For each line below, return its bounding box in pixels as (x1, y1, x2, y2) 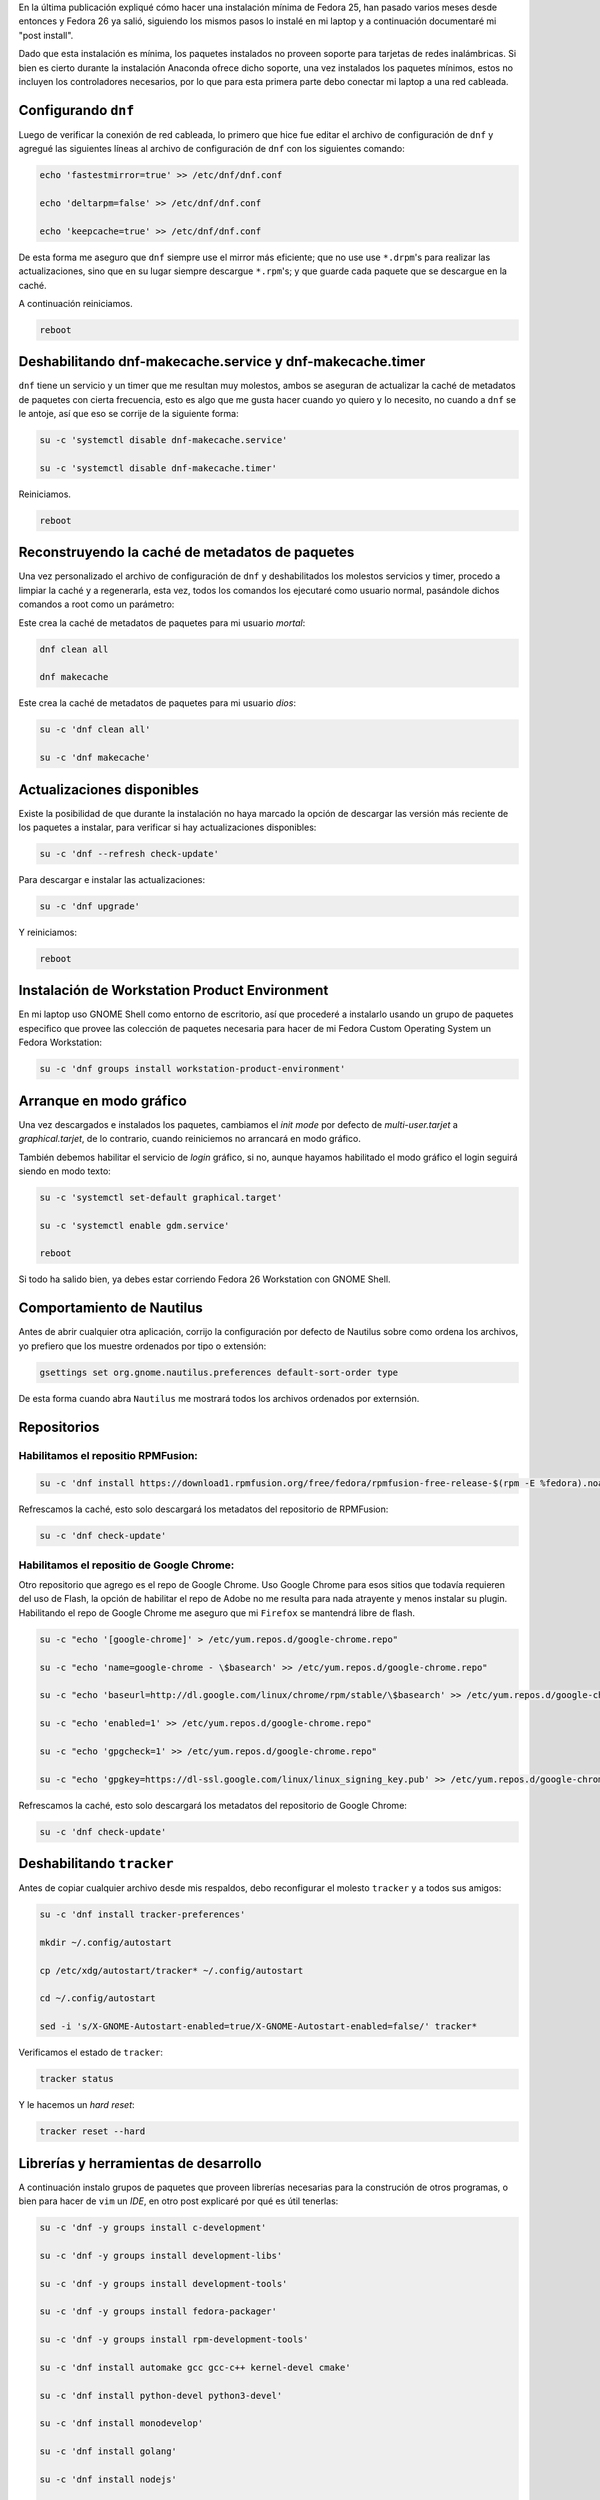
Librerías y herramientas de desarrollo (18, 2155, 262, 2172)
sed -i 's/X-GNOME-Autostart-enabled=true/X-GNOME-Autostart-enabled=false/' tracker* (39, 2021, 478, 2032)
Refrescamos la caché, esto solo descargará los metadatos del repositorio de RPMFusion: (18, 1503, 389, 1515)
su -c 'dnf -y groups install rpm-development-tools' (39, 2334, 309, 2345)
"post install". (18, 29, 74, 41)
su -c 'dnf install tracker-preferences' (39, 1909, 246, 1920)
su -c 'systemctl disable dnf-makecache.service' (39, 435, 288, 446)
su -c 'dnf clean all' (39, 724, 151, 735)
